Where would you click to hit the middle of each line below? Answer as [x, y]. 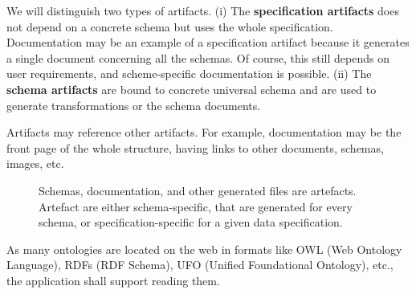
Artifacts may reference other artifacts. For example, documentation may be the [204, 132]
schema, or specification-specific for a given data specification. [191, 222]
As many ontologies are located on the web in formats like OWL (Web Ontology [204, 249]
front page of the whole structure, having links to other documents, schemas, [195, 147]
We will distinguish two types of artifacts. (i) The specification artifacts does [203, 10]
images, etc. [35, 163]
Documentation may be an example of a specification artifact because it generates [208, 42]
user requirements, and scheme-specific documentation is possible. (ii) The [189, 73]
